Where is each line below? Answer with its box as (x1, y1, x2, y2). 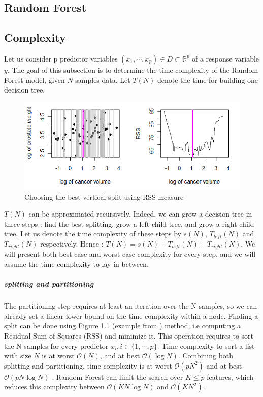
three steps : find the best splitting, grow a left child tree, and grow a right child (4, 218, 254, 229)
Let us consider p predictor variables (4, 53, 118, 64)
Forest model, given (4, 74, 65, 85)
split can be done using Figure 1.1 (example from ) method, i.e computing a (4, 320, 241, 331)
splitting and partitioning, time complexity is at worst (4, 360, 172, 371)
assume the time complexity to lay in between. (4, 259, 149, 269)
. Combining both (178, 350, 234, 361)
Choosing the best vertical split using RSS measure (24, 191, 184, 202)
